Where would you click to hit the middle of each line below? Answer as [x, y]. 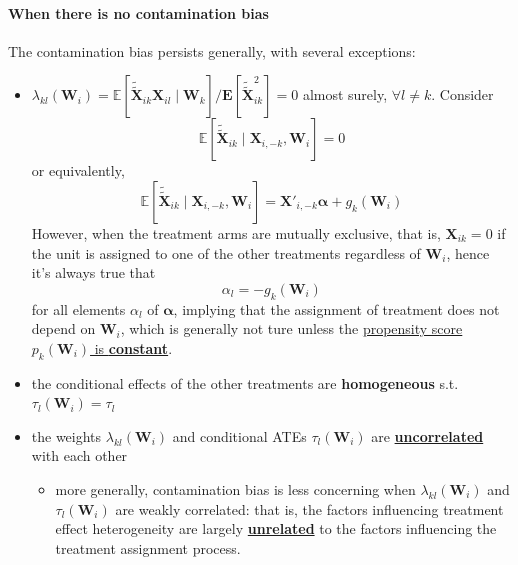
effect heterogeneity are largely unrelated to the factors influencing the [276, 528]
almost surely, [345, 94]
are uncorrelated [427, 435]
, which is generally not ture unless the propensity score [291, 328]
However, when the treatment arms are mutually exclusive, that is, [236, 232]
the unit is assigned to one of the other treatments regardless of [226, 252]
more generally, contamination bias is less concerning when [235, 488]
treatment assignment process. [148, 547]
